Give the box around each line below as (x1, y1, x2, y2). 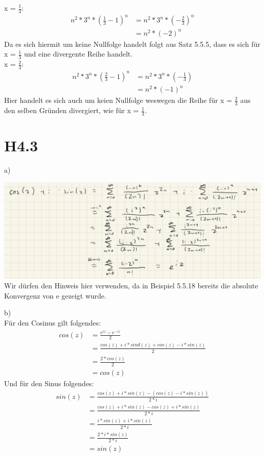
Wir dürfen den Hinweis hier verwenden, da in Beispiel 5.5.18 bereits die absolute (4, 280, 258, 291)
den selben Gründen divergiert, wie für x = (4, 105, 139, 116)
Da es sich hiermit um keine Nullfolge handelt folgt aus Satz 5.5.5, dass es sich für (4, 38, 260, 49)
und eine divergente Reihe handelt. (24, 48, 133, 59)
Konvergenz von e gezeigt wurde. (4, 290, 107, 301)
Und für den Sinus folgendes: (4, 378, 94, 388)
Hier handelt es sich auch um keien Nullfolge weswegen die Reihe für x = (4, 95, 232, 105)
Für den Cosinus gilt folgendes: (4, 317, 101, 328)
